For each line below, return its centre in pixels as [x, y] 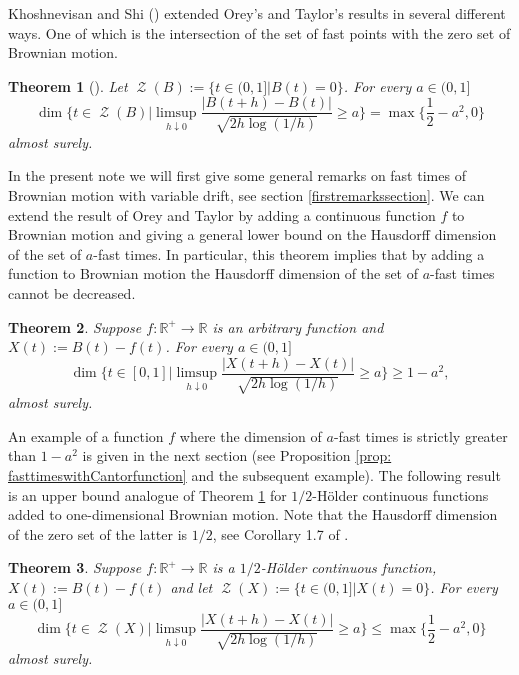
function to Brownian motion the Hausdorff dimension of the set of [213, 273]
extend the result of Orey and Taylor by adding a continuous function [222, 214]
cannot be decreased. [72, 292]
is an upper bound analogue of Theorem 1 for [147, 494]
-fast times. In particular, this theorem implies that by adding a [289, 253]
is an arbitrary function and [298, 326]
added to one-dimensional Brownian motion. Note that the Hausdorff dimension [253, 514]
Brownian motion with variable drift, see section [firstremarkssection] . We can [246, 195]
